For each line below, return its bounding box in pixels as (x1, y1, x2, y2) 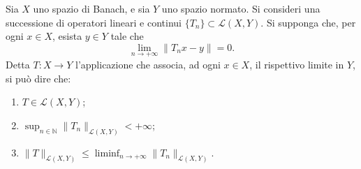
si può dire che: (6, 71, 71, 85)
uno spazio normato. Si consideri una (161, 1, 321, 15)
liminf (94, 148, 120, 159)
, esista (52, 29, 82, 43)
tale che (110, 29, 144, 43)
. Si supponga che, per (260, 15, 356, 29)
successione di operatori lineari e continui (6, 15, 182, 29)
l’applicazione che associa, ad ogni (75, 57, 221, 71)
